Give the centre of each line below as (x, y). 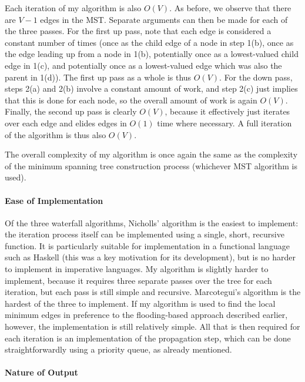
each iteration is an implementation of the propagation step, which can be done (148, 338)
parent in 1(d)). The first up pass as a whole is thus (98, 77)
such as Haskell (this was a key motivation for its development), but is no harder (150, 257)
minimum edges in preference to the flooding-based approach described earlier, (146, 315)
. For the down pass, (256, 77)
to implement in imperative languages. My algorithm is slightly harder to (137, 269)
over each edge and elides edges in (66, 123)
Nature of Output (41, 372)
